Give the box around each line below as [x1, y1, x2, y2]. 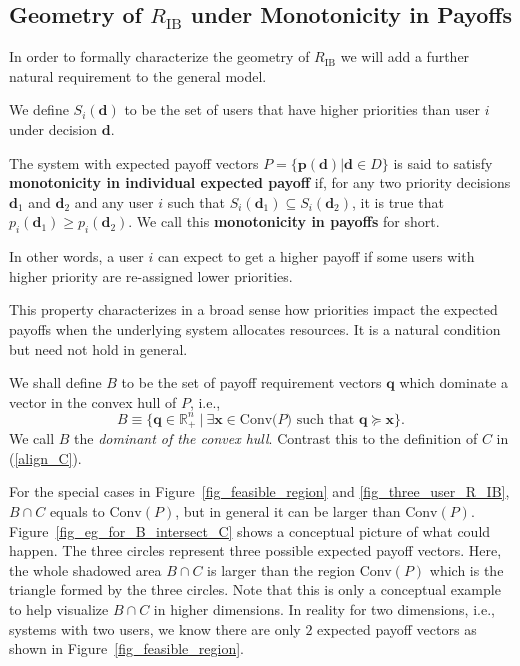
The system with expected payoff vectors [9, 152, 259, 173]
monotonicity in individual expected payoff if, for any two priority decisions [9, 172, 511, 193]
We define [9, 99, 69, 120]
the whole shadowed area [9, 559, 162, 580]
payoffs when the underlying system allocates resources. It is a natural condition [9, 318, 501, 339]
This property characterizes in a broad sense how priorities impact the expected [9, 299, 498, 320]
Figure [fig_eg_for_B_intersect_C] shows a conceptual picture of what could [9, 520, 491, 541]
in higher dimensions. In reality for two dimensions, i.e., [153, 599, 495, 620]
